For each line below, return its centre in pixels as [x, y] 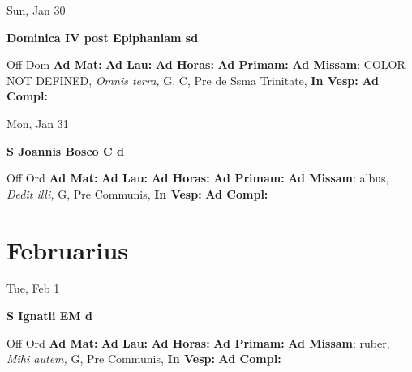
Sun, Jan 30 [36, 10]
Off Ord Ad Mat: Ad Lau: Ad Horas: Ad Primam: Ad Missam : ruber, [198, 342]
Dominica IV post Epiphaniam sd [103, 37]
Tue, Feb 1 [33, 288]
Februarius [67, 249]
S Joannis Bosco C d [65, 150]
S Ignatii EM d [49, 316]
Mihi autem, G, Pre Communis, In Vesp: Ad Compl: [144, 359]
